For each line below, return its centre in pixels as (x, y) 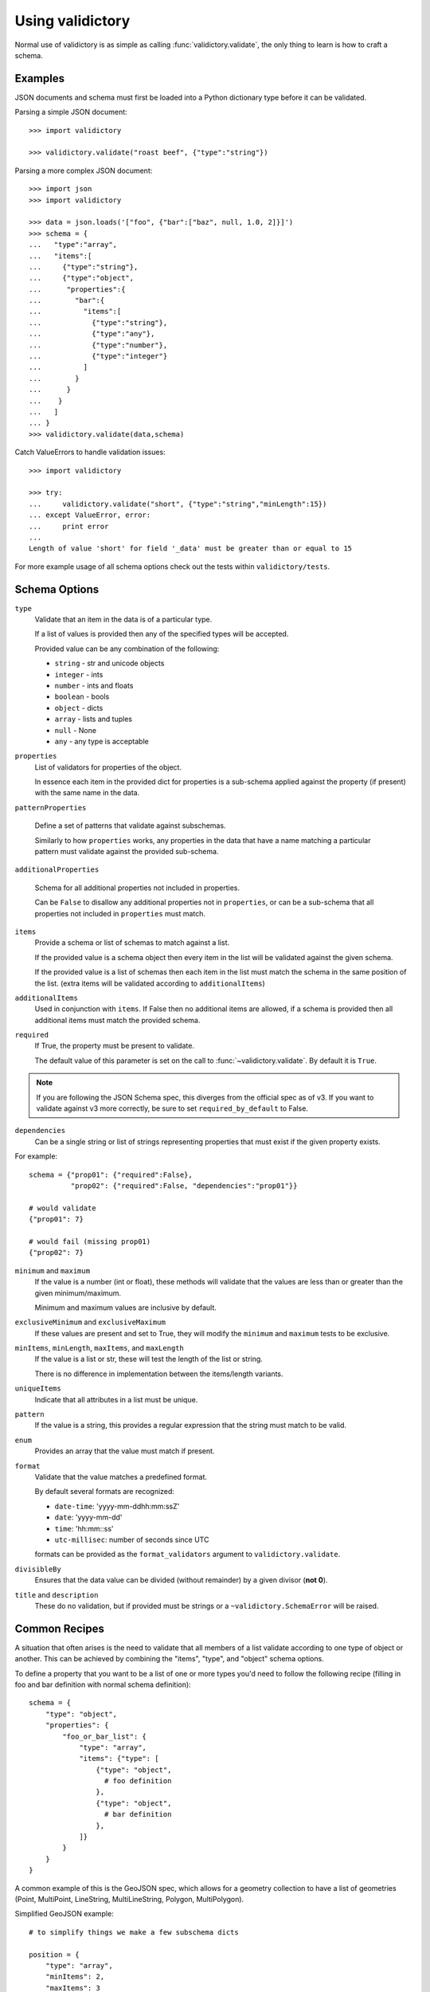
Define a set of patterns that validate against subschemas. (130, 825)
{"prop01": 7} (56, 1220)
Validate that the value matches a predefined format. (121, 1476)
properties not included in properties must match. (120, 913)
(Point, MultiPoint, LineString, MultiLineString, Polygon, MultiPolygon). (129, 1899)
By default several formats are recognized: (105, 1492)
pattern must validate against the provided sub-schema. (127, 852)
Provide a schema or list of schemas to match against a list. (132, 943)
